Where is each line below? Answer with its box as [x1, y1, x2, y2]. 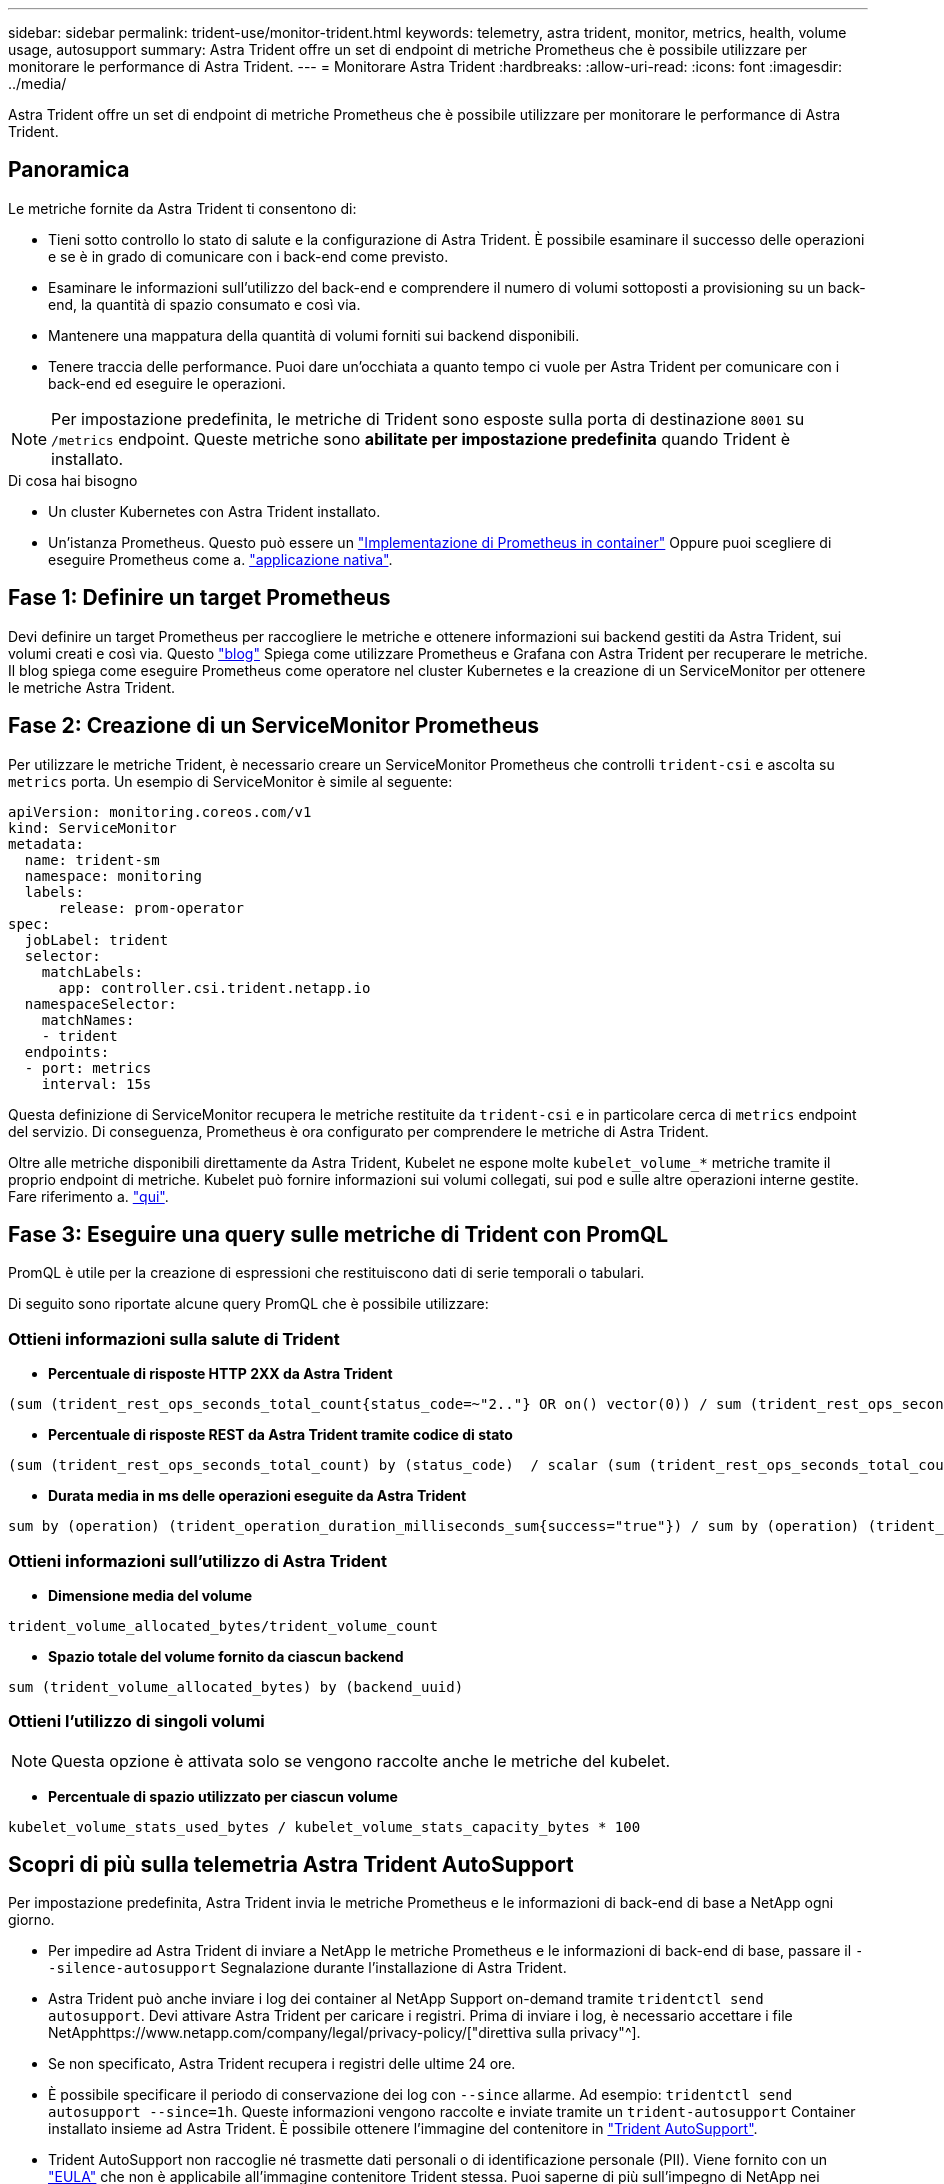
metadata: [8, 835, 84, 852]
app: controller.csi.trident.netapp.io [58, 979, 371, 996]
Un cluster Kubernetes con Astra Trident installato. [48, 502, 381, 520]
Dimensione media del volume [48, 1586, 253, 1604]
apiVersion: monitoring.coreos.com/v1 [8, 803, 312, 820]
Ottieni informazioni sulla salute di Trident [8, 1328, 340, 1349]
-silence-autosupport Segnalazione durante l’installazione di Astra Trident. [48, 1959, 567, 1977]
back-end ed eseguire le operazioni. [48, 374, 286, 392]
